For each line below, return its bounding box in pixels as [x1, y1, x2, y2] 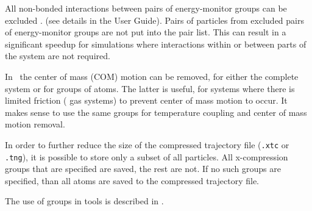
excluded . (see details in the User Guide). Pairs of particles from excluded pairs [5, 13, 304, 26]
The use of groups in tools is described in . [5, 195, 164, 207]
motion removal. [5, 118, 65, 131]
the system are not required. [5, 49, 110, 62]
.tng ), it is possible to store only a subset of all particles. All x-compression [5, 150, 288, 163]
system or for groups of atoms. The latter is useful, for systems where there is [5, 82, 295, 95]
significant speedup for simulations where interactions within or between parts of [5, 37, 307, 50]
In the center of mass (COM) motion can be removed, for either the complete [5, 70, 299, 82]
